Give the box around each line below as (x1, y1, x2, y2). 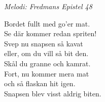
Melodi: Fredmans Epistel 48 (4, 1, 92, 11)
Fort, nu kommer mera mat (4, 68, 89, 79)
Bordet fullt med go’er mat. (4, 18, 90, 29)
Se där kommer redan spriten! (4, 28, 97, 39)
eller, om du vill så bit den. (4, 48, 89, 59)
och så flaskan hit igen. (4, 78, 76, 89)
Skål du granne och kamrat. (4, 58, 91, 68)
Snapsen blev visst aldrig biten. (4, 88, 101, 98)
